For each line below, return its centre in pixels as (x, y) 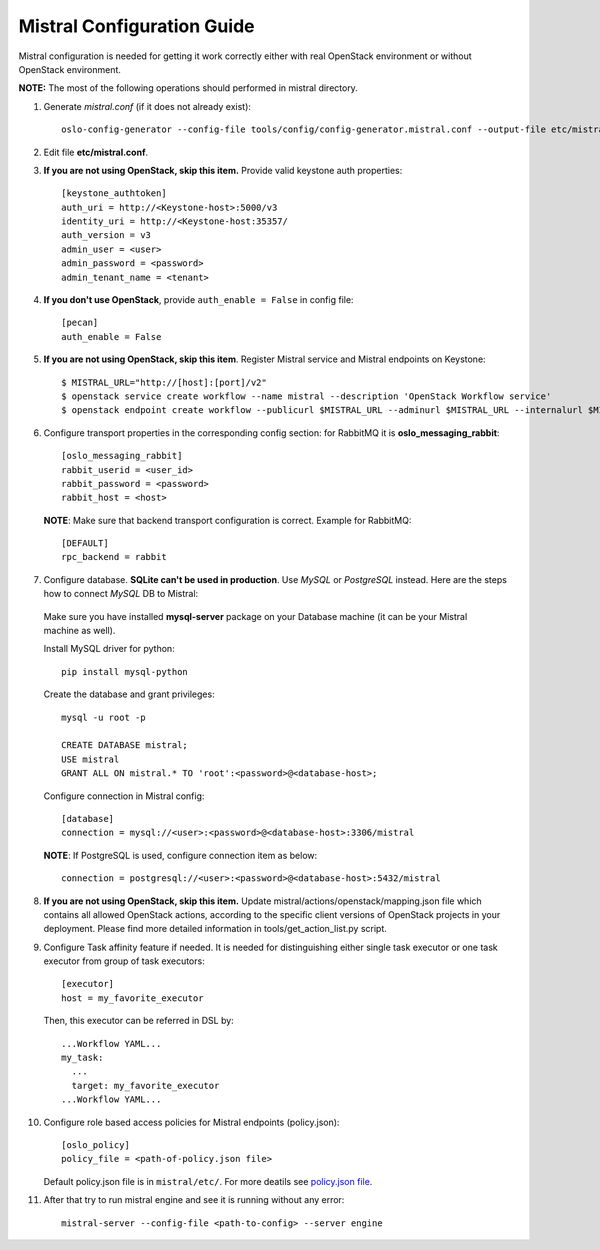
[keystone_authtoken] (114, 193)
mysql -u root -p (103, 717)
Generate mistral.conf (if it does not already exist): (147, 106)
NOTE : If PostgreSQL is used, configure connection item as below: (180, 855)
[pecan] (80, 323)
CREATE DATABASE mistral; (125, 745)
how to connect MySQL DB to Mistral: (121, 594)
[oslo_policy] (95, 1144)
